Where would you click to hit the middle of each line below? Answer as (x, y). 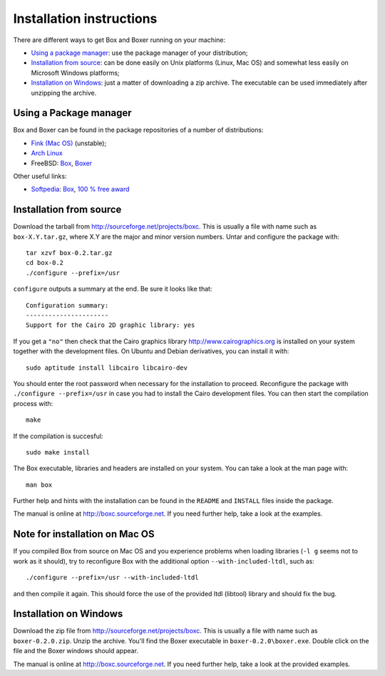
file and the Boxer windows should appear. (76, 651)
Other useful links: (40, 176)
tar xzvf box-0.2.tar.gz (69, 253)
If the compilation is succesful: (58, 436)
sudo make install (58, 452)
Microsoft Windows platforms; (76, 73)
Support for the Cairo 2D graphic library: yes (111, 325)
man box (39, 485)
